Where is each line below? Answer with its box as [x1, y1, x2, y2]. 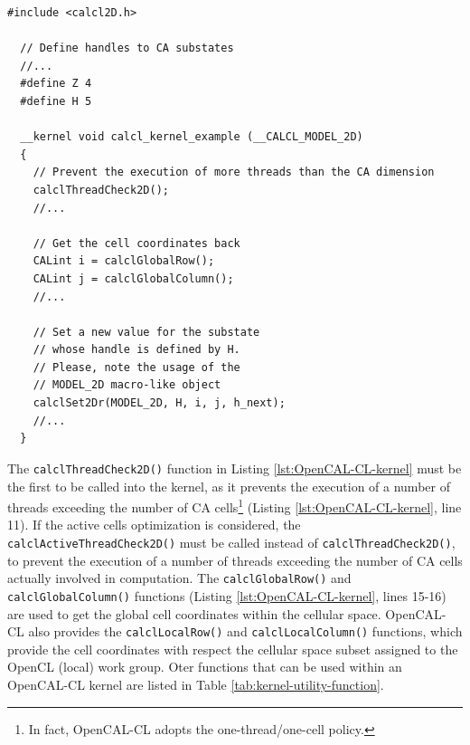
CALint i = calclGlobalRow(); [33, 254, 215, 268]
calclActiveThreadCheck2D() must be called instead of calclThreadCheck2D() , [7, 532, 456, 551]
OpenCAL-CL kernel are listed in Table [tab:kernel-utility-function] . [7, 674, 384, 693]
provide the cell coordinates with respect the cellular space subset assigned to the [7, 639, 458, 658]
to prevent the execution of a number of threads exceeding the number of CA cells [7, 550, 463, 569]
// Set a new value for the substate [33, 325, 260, 339]
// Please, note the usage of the [33, 360, 240, 374]
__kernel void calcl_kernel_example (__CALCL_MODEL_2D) [20, 130, 363, 144]
